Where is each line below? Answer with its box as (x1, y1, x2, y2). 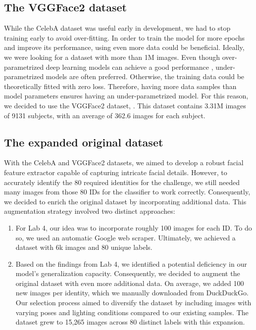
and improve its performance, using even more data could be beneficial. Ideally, (4, 42, 245, 52)
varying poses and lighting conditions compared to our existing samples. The (15, 307, 249, 317)
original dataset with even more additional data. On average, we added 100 (15, 278, 244, 288)
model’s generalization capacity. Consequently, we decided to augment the (15, 268, 240, 279)
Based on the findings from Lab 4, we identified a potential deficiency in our (15, 258, 247, 269)
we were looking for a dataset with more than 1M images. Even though (4, 51, 220, 62)
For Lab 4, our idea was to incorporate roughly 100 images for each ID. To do (15, 222, 252, 233)
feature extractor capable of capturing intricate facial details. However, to (4, 167, 227, 177)
